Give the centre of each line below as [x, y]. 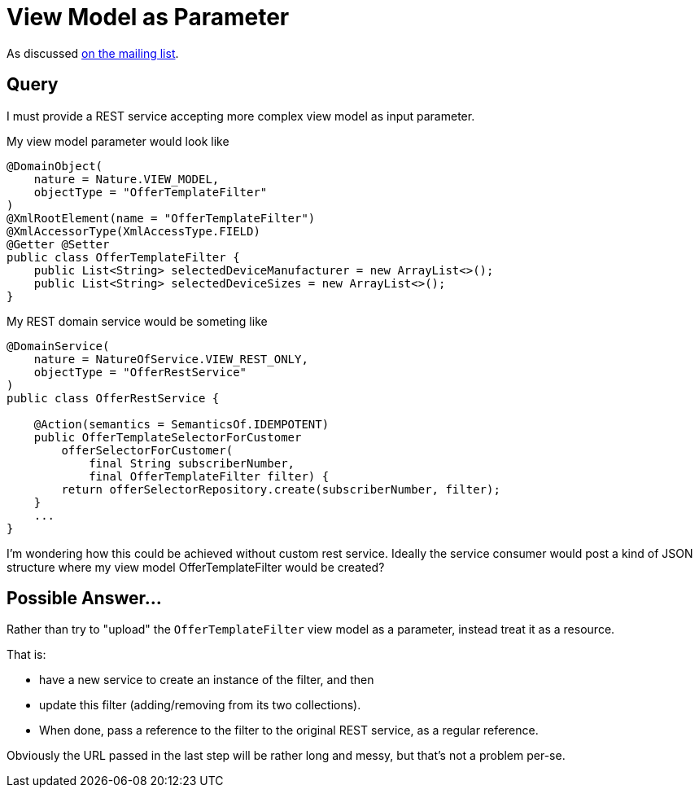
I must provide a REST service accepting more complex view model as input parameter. [241, 116]
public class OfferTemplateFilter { [123, 257]
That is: [26, 655]
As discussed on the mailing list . [93, 53]
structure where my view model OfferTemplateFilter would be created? [196, 567]
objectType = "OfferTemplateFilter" [151, 192]
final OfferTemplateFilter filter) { [209, 476]
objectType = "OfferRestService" [140, 372]
